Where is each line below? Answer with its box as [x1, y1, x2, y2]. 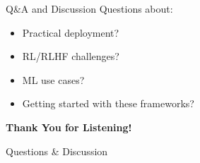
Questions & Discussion [6, 143, 108, 158]
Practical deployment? [22, 25, 119, 40]
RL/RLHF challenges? [22, 49, 119, 64]
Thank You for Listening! [6, 119, 132, 134]
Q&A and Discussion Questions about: [6, 1, 173, 16]
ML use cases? [22, 72, 85, 87]
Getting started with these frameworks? [22, 96, 194, 111]
